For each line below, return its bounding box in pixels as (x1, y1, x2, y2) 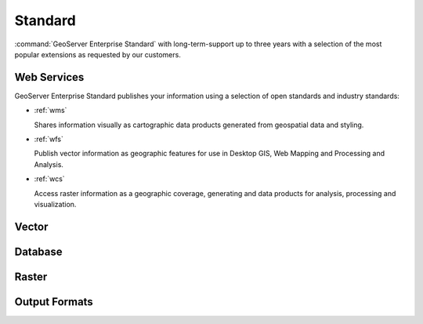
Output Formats (14, 295, 93, 308)
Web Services (14, 71, 85, 84)
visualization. (34, 199, 77, 209)
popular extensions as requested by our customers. (14, 49, 182, 59)
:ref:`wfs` (34, 134, 64, 144)
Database (14, 245, 63, 258)
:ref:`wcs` (34, 174, 66, 184)
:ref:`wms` (34, 106, 67, 115)
